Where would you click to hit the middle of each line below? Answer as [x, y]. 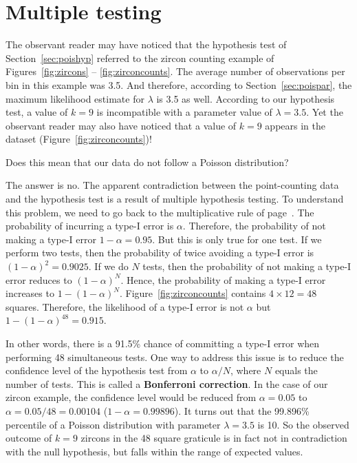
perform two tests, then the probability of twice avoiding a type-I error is [160, 253]
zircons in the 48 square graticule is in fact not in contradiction [214, 438]
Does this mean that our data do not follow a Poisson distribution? [147, 162]
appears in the [295, 125]
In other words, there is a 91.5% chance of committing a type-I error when [163, 343]
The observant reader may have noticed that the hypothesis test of [146, 44]
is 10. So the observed [303, 424]
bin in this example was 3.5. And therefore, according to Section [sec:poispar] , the [179, 84]
